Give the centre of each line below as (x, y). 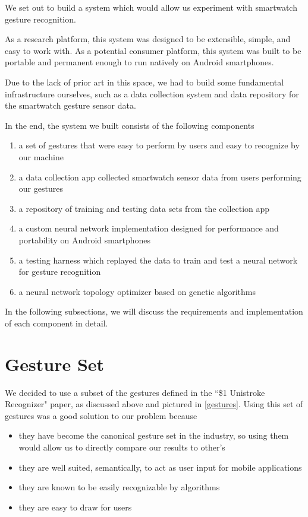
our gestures (41, 188)
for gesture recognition (60, 272)
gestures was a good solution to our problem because (101, 415)
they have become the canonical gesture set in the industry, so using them (154, 435)
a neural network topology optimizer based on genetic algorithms (137, 291)
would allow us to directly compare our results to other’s (122, 447)
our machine (41, 156)
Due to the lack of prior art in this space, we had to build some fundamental (144, 82)
